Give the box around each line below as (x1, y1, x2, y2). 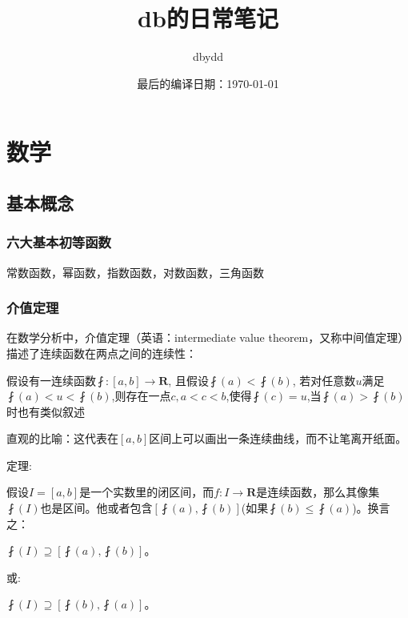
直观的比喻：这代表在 (6, 430, 118, 447)
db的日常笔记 (138, 2, 278, 34)
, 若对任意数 (292, 371, 356, 388)
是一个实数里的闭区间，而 (79, 484, 214, 500)
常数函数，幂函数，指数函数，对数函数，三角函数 (6, 263, 264, 280)
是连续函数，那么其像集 (256, 484, 380, 500)
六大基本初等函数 (6, 232, 111, 252)
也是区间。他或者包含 (40, 500, 153, 516)
